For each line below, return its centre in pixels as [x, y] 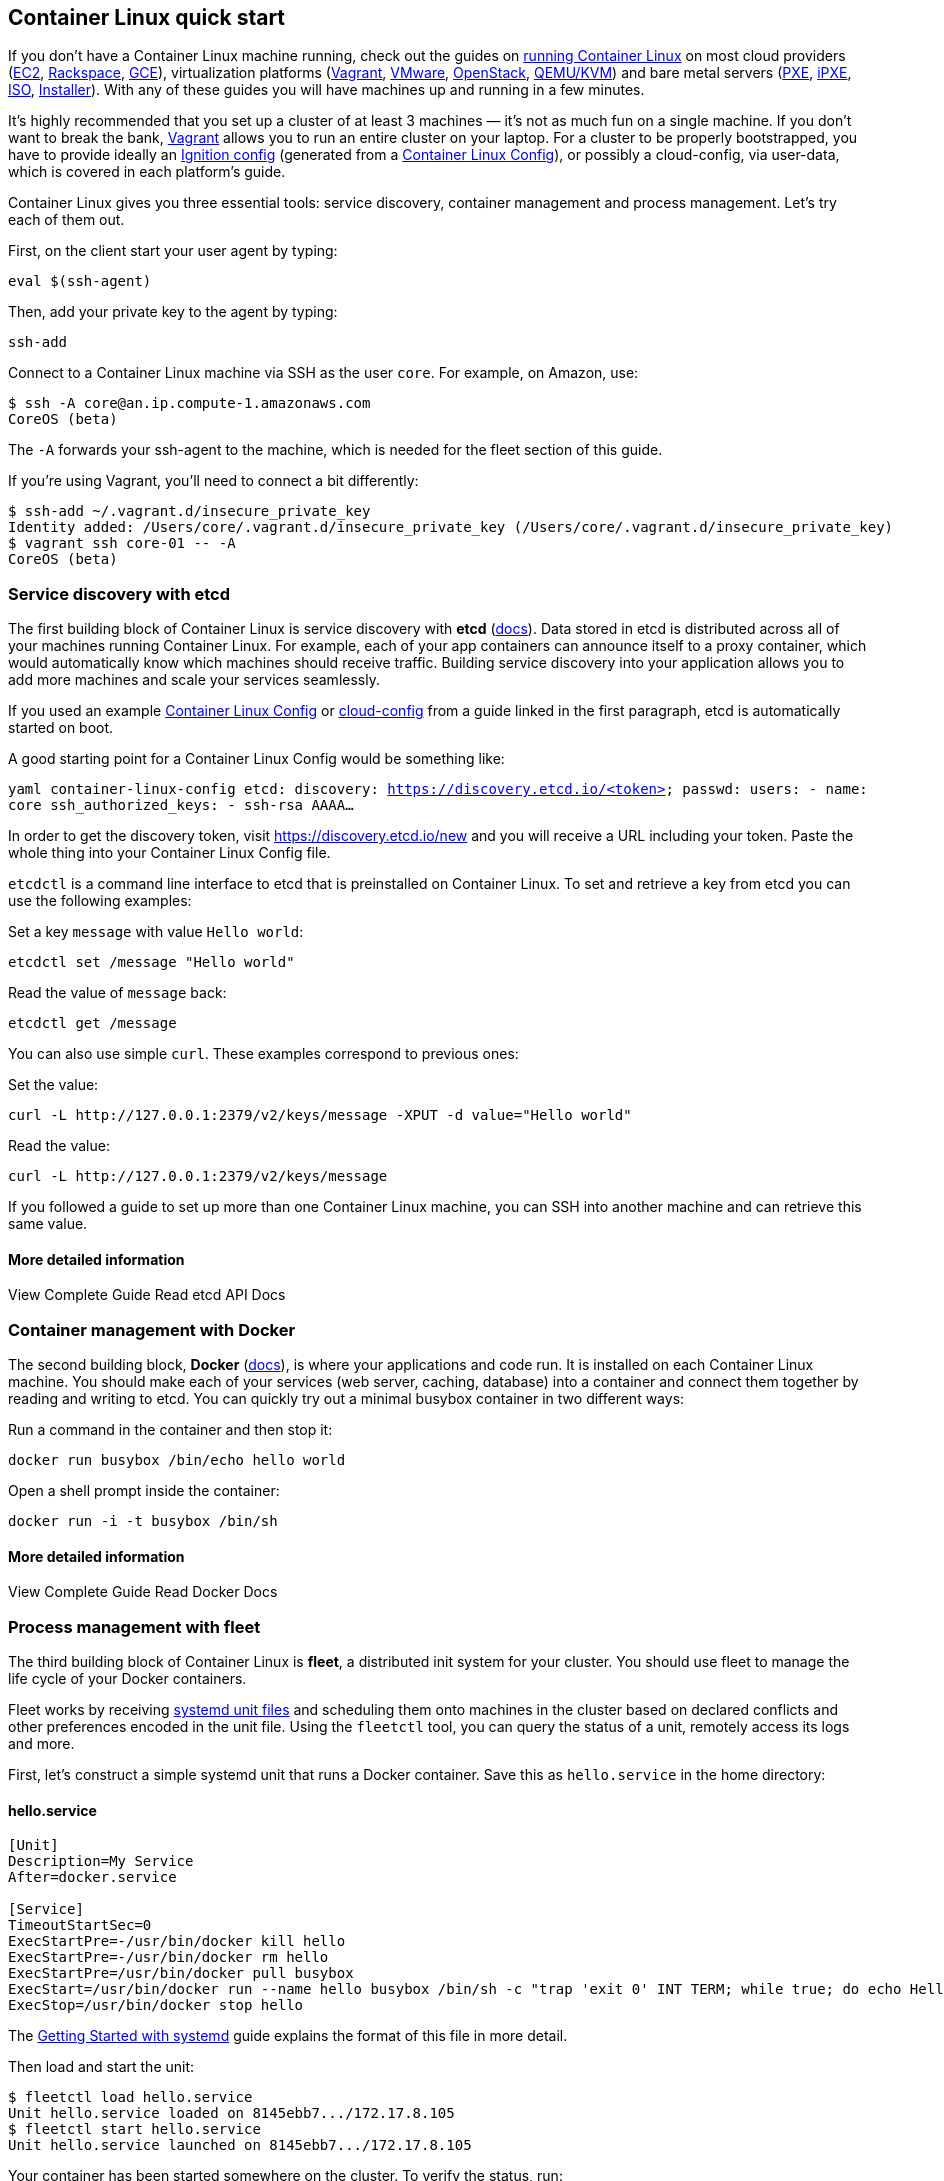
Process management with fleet [134, 1626]
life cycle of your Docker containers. [127, 1679]
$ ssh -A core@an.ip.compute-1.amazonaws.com [189, 403]
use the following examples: [100, 901]
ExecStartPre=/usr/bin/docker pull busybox [181, 1973]
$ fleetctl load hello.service [130, 2097]
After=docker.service [92, 1877]
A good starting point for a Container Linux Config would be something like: [256, 759]
